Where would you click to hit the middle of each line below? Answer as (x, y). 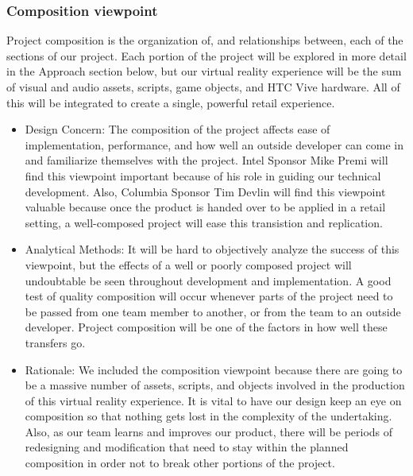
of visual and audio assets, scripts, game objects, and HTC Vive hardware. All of (203, 87)
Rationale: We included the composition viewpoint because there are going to (214, 369)
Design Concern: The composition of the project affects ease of (178, 129)
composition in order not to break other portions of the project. (180, 463)
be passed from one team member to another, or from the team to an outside (213, 311)
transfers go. (55, 342)
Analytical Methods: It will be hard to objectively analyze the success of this (212, 249)
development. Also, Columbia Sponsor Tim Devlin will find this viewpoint (205, 191)
